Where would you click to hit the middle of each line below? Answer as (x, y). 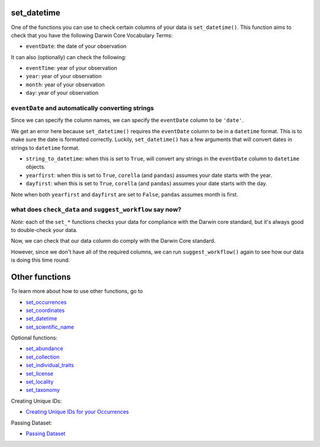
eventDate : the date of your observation (76, 46)
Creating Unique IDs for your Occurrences (77, 412)
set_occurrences (46, 302)
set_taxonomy (43, 390)
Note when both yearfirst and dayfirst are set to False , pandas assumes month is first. (124, 194)
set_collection (43, 357)
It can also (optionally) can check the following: (69, 57)
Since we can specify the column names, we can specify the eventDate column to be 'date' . (127, 120)
